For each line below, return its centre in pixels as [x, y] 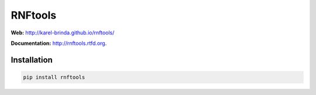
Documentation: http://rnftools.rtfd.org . [59, 43]
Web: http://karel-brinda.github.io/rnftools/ [63, 33]
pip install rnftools [54, 77]
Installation [32, 60]
